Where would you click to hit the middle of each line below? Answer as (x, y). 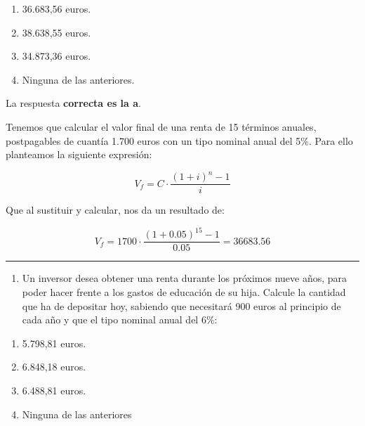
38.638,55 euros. (57, 32)
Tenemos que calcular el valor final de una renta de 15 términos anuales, (161, 126)
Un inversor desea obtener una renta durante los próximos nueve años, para (185, 278)
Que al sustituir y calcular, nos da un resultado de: (115, 210)
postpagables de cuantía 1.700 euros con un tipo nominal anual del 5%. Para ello (179, 140)
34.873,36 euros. (57, 56)
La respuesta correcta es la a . (73, 103)
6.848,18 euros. (54, 367)
